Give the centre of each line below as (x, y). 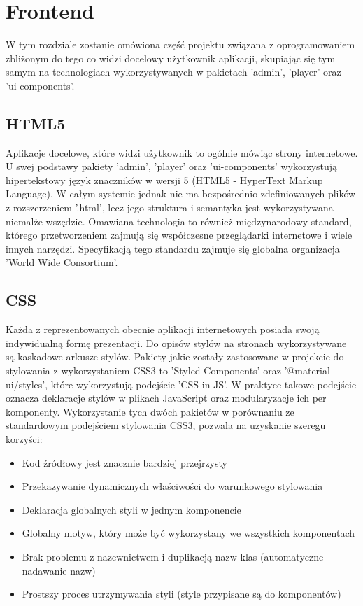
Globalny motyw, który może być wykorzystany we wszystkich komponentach (188, 533)
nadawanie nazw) (59, 570)
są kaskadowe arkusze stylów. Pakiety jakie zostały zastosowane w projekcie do (175, 357)
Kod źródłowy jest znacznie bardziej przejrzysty (124, 462)
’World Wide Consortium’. (62, 262)
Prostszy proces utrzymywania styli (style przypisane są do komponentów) (181, 594)
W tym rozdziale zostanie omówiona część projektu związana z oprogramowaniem (180, 44)
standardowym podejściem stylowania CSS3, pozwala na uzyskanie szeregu (166, 425)
